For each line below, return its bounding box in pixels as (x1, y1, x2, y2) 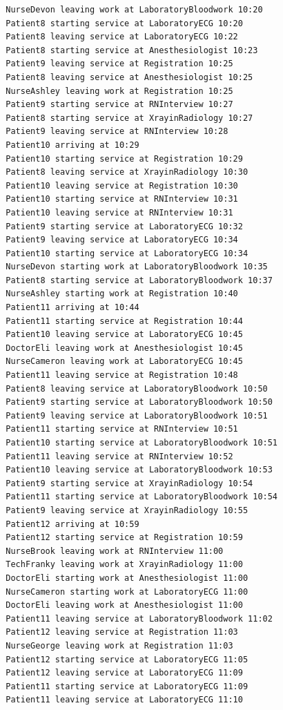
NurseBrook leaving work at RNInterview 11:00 (6, 546, 224, 556)
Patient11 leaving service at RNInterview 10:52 (6, 451, 233, 461)
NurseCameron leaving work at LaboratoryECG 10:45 (6, 356, 243, 367)
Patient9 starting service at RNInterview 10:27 (6, 99, 233, 110)
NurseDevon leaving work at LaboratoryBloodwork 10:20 (6, 5, 263, 15)
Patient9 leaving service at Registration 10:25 (6, 59, 233, 69)
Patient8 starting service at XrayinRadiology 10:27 (6, 113, 253, 123)
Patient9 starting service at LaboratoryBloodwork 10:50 (6, 397, 273, 407)
